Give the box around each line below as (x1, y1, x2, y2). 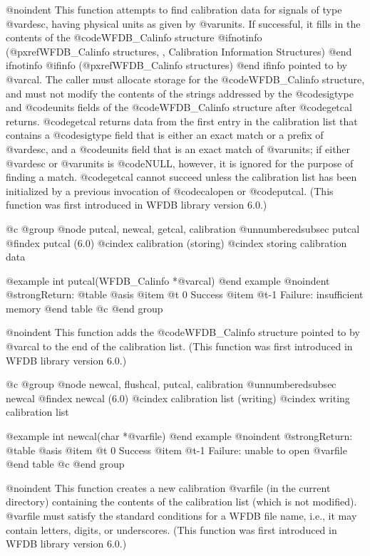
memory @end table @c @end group (6, 300, 163, 315)
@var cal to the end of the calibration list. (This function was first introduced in (6, 339, 353, 354)
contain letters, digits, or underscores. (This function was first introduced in (6, 522, 337, 537)
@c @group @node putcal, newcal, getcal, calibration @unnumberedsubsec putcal (6, 221, 360, 236)
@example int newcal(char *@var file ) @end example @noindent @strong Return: (6, 429, 353, 444)
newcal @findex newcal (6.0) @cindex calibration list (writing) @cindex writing (6, 390, 350, 405)
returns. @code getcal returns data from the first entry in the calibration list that (6, 113, 358, 128)
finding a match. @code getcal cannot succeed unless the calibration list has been (6, 169, 357, 184)
